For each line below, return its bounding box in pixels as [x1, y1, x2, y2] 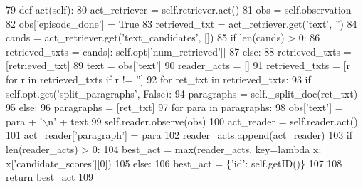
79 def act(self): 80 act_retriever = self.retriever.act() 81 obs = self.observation [6, 2, 352, 16]
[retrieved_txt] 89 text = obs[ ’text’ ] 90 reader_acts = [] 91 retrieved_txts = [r [6, 58, 350, 73]
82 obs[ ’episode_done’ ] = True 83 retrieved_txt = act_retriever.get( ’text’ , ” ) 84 [6, 16, 357, 31]
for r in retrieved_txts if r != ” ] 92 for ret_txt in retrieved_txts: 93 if [6, 71, 311, 86]
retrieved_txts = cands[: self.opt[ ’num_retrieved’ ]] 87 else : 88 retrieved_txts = [6, 43, 352, 58]
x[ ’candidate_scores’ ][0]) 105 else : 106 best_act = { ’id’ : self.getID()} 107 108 [6, 155, 342, 170]
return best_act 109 [6, 169, 94, 184]
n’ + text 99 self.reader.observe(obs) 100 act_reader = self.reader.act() [48, 113, 358, 128]
